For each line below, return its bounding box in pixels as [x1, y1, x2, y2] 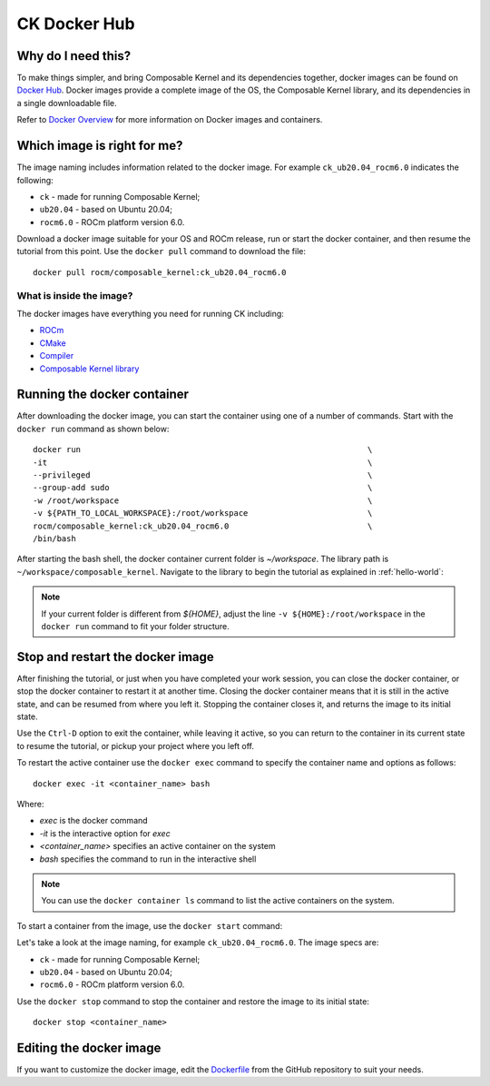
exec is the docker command [39, 815, 149, 826]
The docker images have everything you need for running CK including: [16, 309, 285, 320]
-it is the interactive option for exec [39, 827, 171, 839]
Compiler [39, 350, 74, 361]
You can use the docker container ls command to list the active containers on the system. [41, 895, 395, 906]
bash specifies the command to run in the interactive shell [39, 854, 257, 864]
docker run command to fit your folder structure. [41, 620, 230, 631]
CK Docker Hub [16, 14, 135, 34]
